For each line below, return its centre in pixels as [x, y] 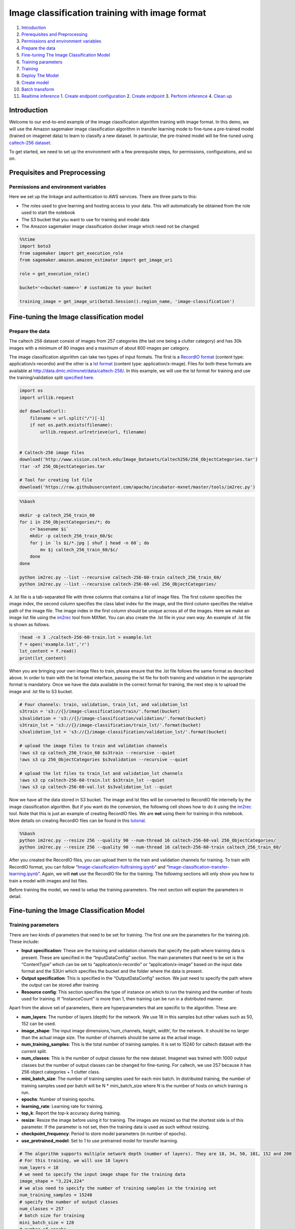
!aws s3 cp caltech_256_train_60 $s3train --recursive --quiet [97, 753]
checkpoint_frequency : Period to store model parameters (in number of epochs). [104, 1134]
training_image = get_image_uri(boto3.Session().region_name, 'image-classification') [127, 301]
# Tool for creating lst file [56, 480]
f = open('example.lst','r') [55, 644]
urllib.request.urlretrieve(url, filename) [93, 432]
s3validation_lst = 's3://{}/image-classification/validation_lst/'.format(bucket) [123, 732]
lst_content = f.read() [48, 651]
